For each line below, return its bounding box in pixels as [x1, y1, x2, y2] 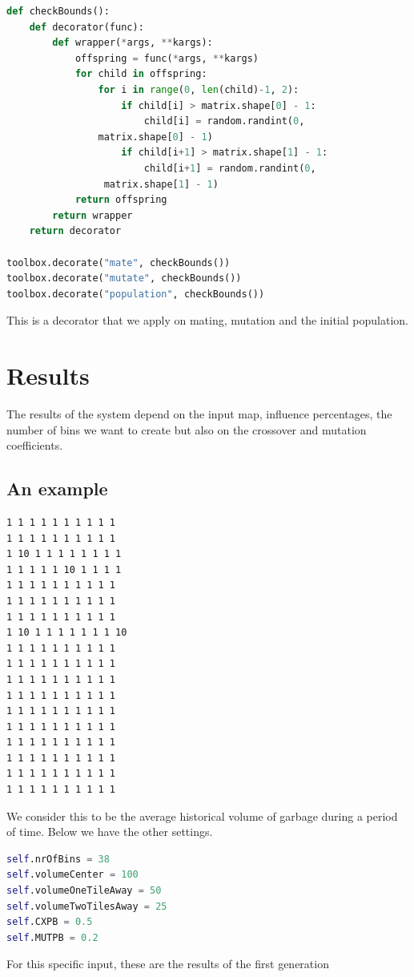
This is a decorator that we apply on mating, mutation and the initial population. [6, 312, 408, 329]
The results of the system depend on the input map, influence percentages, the [6, 406, 392, 422]
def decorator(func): [29, 21, 144, 33]
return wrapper [52, 209, 133, 221]
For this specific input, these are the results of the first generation [6, 955, 329, 972]
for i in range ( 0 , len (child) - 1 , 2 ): [98, 83, 299, 95]
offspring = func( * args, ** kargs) [74, 52, 259, 64]
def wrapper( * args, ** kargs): [52, 37, 213, 49]
